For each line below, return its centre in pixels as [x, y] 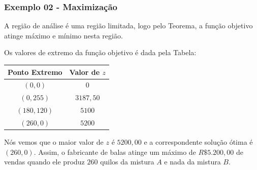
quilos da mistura [127, 162]
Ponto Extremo [35, 72]
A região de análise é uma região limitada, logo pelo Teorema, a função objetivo [128, 26]
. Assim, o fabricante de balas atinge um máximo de [115, 152]
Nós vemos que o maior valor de [54, 141]
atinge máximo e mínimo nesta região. [63, 35]
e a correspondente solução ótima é [198, 141]
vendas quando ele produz [44, 162]
